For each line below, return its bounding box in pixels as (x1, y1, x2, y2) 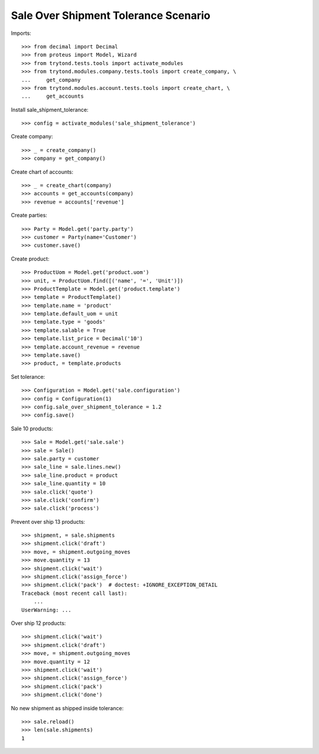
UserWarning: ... (21, 607, 71, 613)
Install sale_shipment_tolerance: (11, 106, 89, 113)
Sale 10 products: (11, 425, 53, 432)
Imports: (11, 30, 32, 37)
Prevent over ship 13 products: (11, 518, 86, 525)
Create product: (11, 255, 50, 262)
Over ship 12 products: (11, 619, 66, 627)
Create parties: (11, 212, 47, 219)
